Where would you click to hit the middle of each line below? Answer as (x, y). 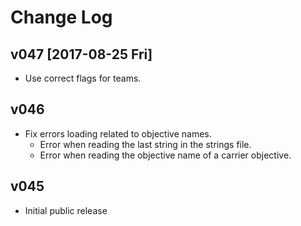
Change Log (61, 17)
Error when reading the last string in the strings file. (145, 144)
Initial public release (66, 210)
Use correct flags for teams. (83, 78)
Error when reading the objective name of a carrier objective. (165, 155)
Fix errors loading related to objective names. (118, 133)
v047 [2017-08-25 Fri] (81, 54)
